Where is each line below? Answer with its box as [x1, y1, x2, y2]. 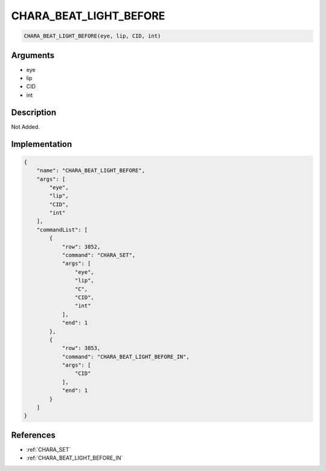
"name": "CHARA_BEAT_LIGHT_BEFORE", [36, 167, 145, 174]
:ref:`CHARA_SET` [26, 446, 71, 453]
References [11, 430, 56, 440]
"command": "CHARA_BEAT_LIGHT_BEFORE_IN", [62, 353, 190, 360]
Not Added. [11, 123, 40, 130]
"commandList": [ [36, 226, 88, 233]
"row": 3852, [62, 243, 101, 250]
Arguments [11, 50, 55, 60]
